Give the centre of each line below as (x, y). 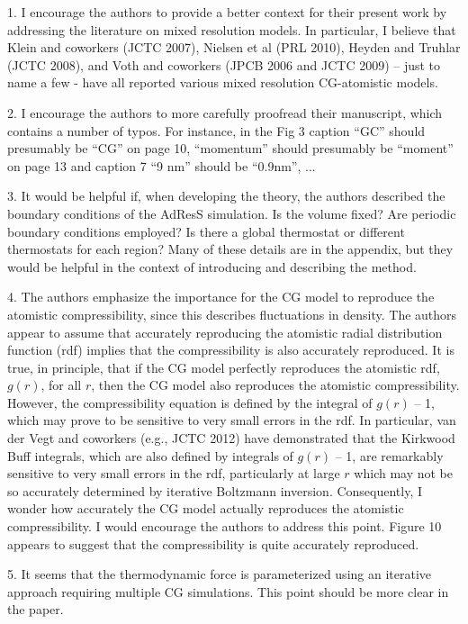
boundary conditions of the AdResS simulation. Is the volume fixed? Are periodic (232, 213)
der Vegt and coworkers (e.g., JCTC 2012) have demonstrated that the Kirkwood (231, 438)
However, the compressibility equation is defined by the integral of (190, 402)
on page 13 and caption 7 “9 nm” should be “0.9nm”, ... (162, 165)
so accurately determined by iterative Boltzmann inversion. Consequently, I (215, 490)
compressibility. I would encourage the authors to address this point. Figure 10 (225, 526)
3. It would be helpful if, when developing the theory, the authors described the (226, 196)
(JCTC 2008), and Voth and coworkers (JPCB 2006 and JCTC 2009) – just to (224, 64)
